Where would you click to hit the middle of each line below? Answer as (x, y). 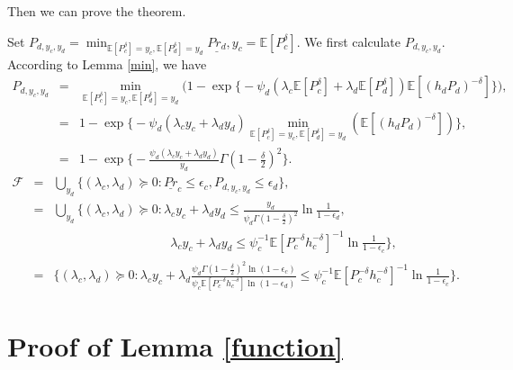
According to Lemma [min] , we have (107, 63)
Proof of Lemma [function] (175, 345)
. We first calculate (348, 41)
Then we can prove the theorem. (97, 11)
